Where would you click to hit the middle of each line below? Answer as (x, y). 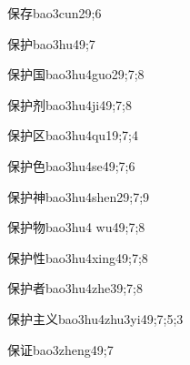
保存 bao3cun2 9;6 (55, 13)
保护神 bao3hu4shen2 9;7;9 (79, 196)
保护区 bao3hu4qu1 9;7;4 (73, 135)
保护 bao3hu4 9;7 (51, 43)
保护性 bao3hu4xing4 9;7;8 (78, 257)
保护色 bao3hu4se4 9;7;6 (71, 165)
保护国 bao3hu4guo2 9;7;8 (76, 74)
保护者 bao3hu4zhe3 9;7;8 (75, 288)
